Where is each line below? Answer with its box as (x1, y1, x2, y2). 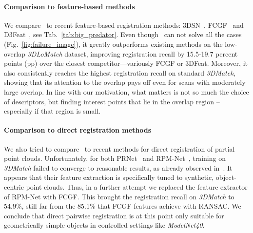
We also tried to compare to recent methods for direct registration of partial (4, 143, 235, 154)
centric (4, 181, 24, 192)
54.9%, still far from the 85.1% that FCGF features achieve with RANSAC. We (4, 201, 241, 211)
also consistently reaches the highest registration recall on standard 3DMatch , (4, 67, 236, 78)
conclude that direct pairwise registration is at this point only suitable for (4, 210, 224, 220)
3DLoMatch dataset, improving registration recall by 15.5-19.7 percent (27, 48, 238, 58)
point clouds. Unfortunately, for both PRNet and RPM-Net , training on (4, 153, 226, 163)
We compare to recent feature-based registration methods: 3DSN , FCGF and (4, 19, 244, 30)
